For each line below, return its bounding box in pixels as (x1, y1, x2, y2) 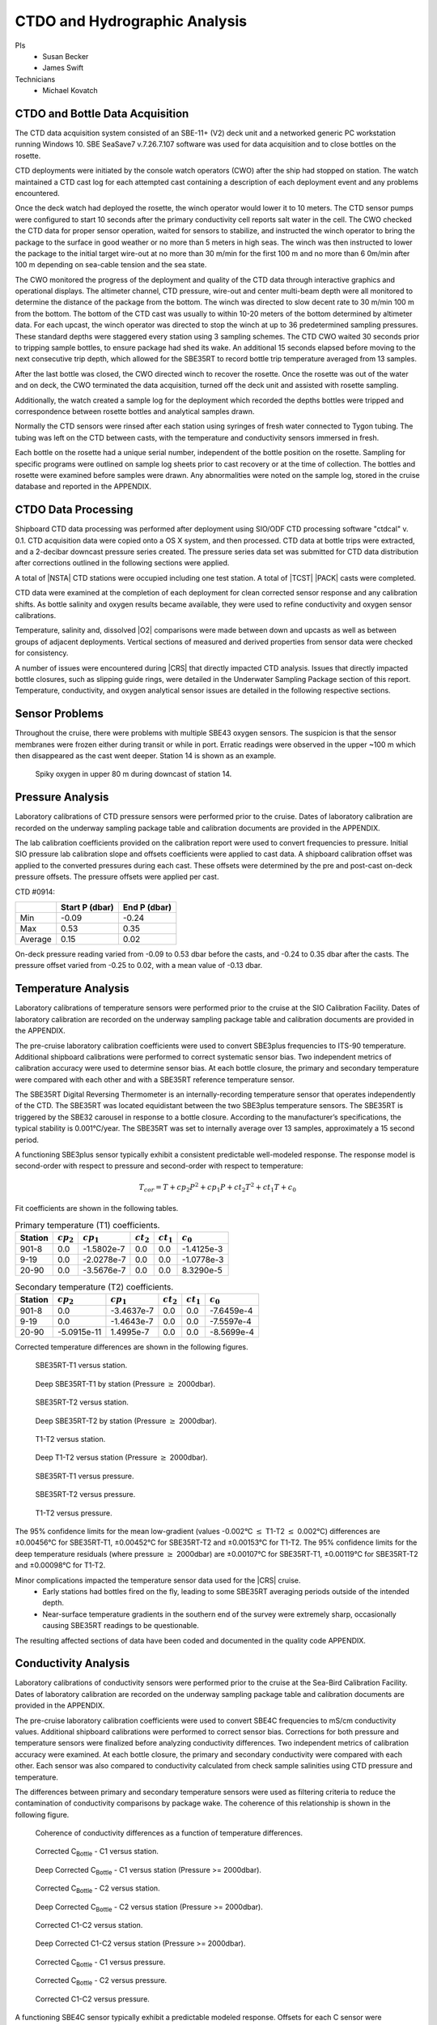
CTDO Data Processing (15, 503, 134, 517)
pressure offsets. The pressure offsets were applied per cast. (15, 872, 219, 882)
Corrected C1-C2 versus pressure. (35, 1993, 150, 2004)
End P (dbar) (122, 902, 172, 913)
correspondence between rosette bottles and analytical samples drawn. (15, 407, 255, 416)
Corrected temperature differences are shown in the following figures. (15, 1342, 248, 1352)
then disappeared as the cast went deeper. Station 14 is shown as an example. (15, 751, 277, 761)
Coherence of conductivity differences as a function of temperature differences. (35, 1828, 303, 1838)
